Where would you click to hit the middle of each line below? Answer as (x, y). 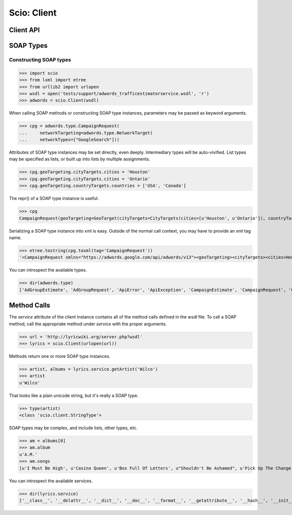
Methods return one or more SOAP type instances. (60, 356)
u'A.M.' (28, 454)
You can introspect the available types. (48, 270)
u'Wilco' (30, 383)
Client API (24, 30)
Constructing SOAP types (40, 59)
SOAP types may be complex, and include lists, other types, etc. (73, 428)
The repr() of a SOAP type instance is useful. (54, 198)
